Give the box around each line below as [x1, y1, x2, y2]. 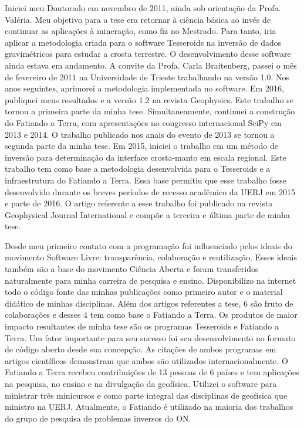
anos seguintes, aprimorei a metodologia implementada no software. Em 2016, [5, 82, 284, 94]
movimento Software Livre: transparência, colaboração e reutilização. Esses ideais [5, 251, 297, 263]
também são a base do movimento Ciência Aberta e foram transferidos [5, 263, 259, 275]
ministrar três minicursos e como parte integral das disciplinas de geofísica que [5, 389, 288, 401]
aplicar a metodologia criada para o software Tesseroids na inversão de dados [5, 36, 282, 48]
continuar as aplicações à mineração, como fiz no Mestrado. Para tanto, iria [5, 25, 276, 37]
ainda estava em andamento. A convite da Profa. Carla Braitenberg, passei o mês [5, 59, 297, 71]
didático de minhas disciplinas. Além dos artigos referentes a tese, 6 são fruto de [5, 297, 293, 309]
